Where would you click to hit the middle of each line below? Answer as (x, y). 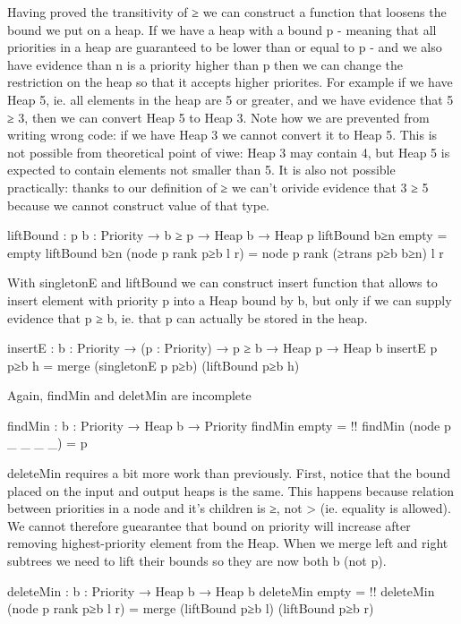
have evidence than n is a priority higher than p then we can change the (205, 64)
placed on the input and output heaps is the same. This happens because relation (231, 490)
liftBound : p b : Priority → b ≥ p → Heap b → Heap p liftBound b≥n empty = (227, 235)
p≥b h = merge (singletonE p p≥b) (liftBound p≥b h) (154, 365)
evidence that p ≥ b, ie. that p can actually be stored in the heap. (188, 317)
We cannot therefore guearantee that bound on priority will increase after (209, 525)
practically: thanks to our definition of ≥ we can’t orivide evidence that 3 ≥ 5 (218, 187)
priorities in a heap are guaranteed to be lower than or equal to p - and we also (225, 47)
